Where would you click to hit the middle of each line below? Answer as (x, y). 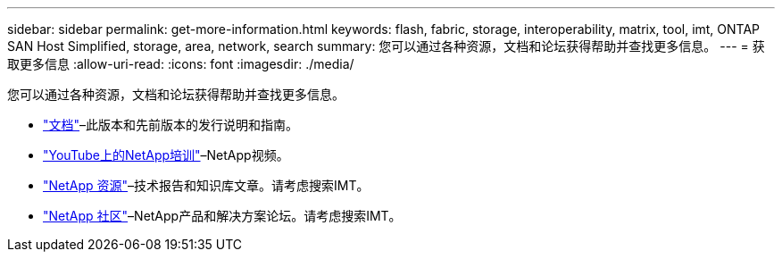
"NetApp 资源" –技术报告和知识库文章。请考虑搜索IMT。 (206, 185)
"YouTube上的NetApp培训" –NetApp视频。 (166, 155)
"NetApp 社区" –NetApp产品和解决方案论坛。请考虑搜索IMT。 (222, 216)
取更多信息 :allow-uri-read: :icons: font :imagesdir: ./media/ (181, 64)
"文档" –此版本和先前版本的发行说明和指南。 (171, 125)
